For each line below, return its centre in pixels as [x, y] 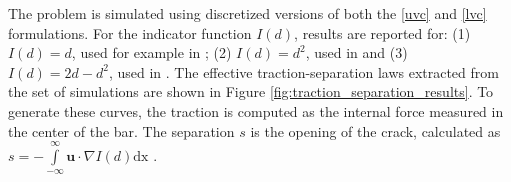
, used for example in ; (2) [151, 52]
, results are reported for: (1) [382, 32]
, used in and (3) [356, 52]
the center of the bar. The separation [121, 130]
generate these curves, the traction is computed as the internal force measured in [256, 110]
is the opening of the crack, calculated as [375, 130]
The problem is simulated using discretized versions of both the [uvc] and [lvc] [247, 13]
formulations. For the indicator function [130, 32]
